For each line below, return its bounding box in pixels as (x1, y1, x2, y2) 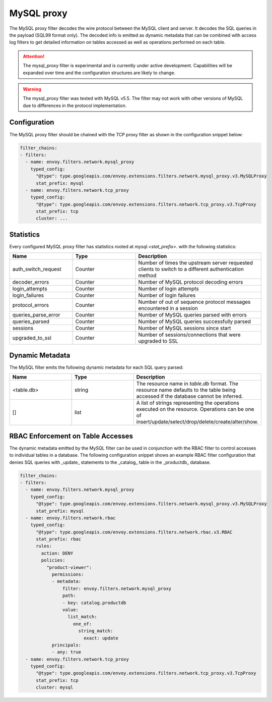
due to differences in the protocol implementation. (23, 102, 127, 109)
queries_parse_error (12, 311, 60, 318)
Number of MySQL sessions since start (138, 325, 231, 332)
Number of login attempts (138, 285, 199, 292)
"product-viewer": (46, 564, 92, 570)
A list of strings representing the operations (136, 399, 239, 406)
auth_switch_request (12, 265, 61, 273)
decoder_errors (12, 279, 49, 286)
